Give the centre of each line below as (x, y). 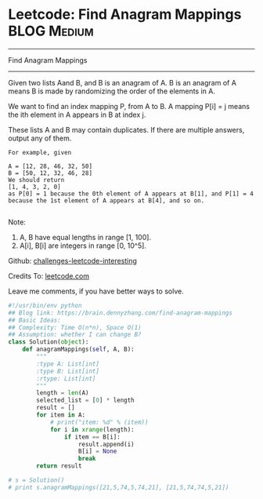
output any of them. (40, 138)
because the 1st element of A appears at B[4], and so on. (106, 200)
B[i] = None (97, 452)
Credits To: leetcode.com (49, 275)
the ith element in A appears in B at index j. (77, 115)
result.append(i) (106, 444)
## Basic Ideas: (34, 320)
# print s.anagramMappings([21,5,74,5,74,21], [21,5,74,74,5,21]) (119, 487)
